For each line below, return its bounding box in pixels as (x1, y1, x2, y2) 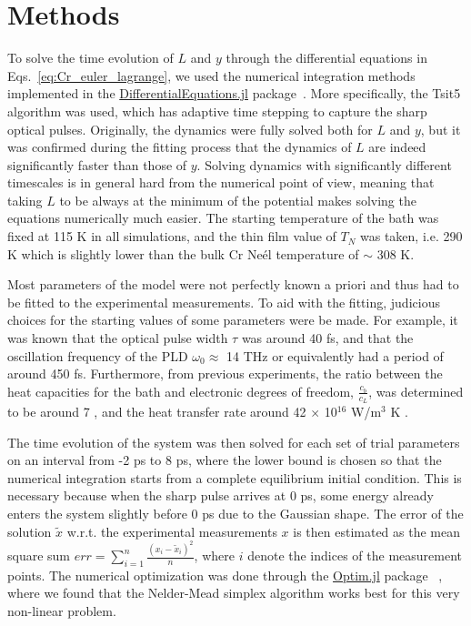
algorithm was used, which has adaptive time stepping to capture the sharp (7, 101, 427, 120)
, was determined (368, 381, 464, 400)
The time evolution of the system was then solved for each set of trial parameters (7, 432, 460, 451)
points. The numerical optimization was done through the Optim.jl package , (7, 565, 443, 584)
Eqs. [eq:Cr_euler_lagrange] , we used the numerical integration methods (7, 66, 416, 85)
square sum (7, 546, 71, 565)
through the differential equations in (225, 48, 427, 67)
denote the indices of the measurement (247, 546, 462, 565)
